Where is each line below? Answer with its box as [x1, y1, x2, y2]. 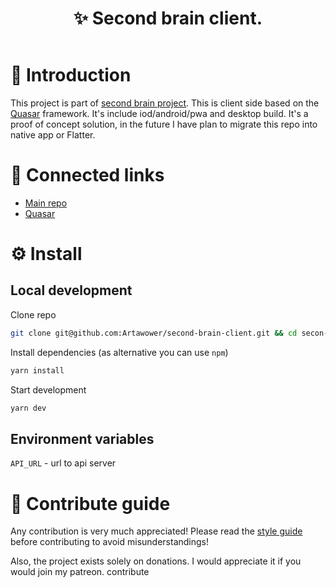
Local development [10, 282, 133, 299]
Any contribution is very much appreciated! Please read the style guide [10, 525, 303, 537]
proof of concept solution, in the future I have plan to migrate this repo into [10, 118, 318, 130]
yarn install [10, 365, 65, 376]
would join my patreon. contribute [10, 566, 150, 578]
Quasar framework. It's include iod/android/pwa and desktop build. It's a [10, 107, 309, 119]
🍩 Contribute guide [10, 492, 171, 515]
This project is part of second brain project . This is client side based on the [10, 97, 320, 109]
